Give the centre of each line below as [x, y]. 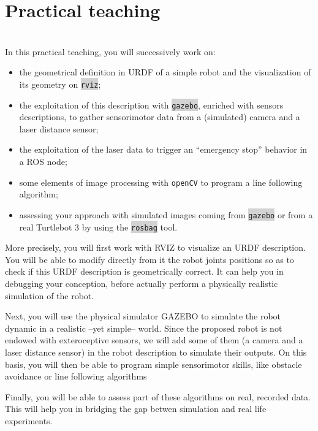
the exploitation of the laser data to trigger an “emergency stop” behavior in [163, 149]
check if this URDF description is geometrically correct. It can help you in [144, 271]
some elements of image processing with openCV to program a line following [161, 182]
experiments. [29, 420]
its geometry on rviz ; [60, 84]
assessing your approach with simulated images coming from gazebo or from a [166, 214]
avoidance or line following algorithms [76, 376]
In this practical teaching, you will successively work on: [110, 51]
